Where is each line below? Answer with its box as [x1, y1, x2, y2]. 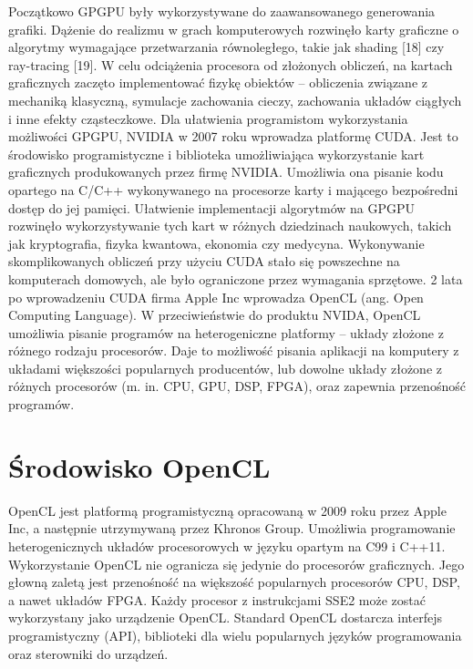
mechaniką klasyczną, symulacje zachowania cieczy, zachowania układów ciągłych [8, 90, 462, 109]
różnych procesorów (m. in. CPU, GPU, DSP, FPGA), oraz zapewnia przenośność [8, 376, 466, 396]
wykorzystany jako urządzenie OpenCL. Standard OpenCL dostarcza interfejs [8, 608, 443, 627]
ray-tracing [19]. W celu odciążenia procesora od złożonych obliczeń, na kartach [8, 55, 453, 74]
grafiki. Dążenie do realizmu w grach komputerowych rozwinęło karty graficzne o [8, 19, 459, 38]
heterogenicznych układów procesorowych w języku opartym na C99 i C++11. [8, 536, 446, 555]
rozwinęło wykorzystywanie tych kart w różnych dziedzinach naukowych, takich [8, 216, 452, 235]
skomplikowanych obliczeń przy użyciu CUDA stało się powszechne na [8, 252, 400, 271]
